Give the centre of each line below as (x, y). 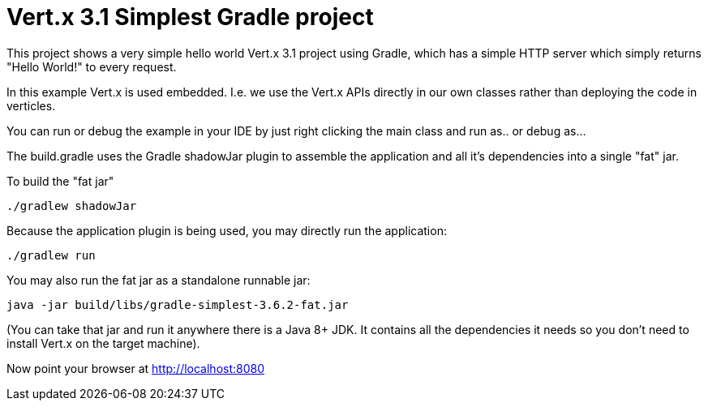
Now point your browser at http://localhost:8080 (136, 368)
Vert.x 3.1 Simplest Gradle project (190, 17)
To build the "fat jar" (60, 181)
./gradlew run (51, 255)
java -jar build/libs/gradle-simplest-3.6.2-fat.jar (178, 304)
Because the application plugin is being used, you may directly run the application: (227, 230)
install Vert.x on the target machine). (103, 343)
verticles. (31, 105)
